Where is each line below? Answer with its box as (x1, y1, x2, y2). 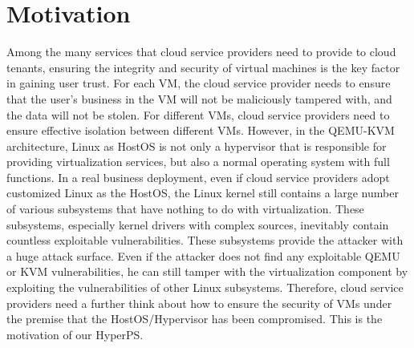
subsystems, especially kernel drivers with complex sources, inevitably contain (6, 216, 389, 233)
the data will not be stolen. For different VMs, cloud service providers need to (6, 106, 390, 123)
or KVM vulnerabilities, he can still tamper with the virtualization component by (6, 263, 408, 280)
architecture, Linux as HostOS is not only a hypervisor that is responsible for (6, 137, 387, 154)
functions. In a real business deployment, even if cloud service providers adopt (6, 168, 390, 185)
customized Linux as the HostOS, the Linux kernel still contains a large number (6, 184, 399, 201)
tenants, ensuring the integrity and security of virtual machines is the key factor (6, 59, 400, 75)
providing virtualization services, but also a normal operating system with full (6, 153, 390, 170)
